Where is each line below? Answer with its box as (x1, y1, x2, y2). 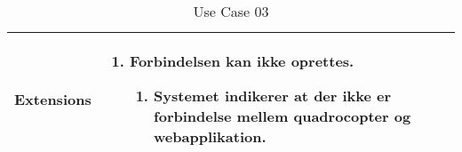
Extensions (14, 88, 92, 109)
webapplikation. (154, 126, 267, 147)
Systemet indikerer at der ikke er (154, 85, 392, 106)
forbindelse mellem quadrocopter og (154, 106, 411, 126)
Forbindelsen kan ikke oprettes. (129, 51, 354, 71)
